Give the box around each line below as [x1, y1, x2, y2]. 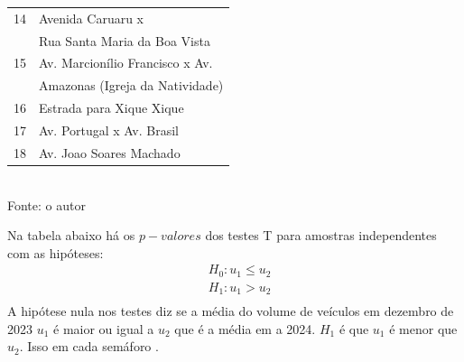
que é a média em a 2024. [174, 319, 316, 338]
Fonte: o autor [7, 195, 86, 214]
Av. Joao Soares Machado [39, 143, 181, 162]
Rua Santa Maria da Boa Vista [39, 31, 210, 50]
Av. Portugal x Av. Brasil [39, 120, 179, 139]
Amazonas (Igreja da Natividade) [39, 76, 224, 95]
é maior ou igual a [53, 319, 154, 338]
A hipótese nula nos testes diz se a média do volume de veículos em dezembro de [7, 302, 454, 320]
